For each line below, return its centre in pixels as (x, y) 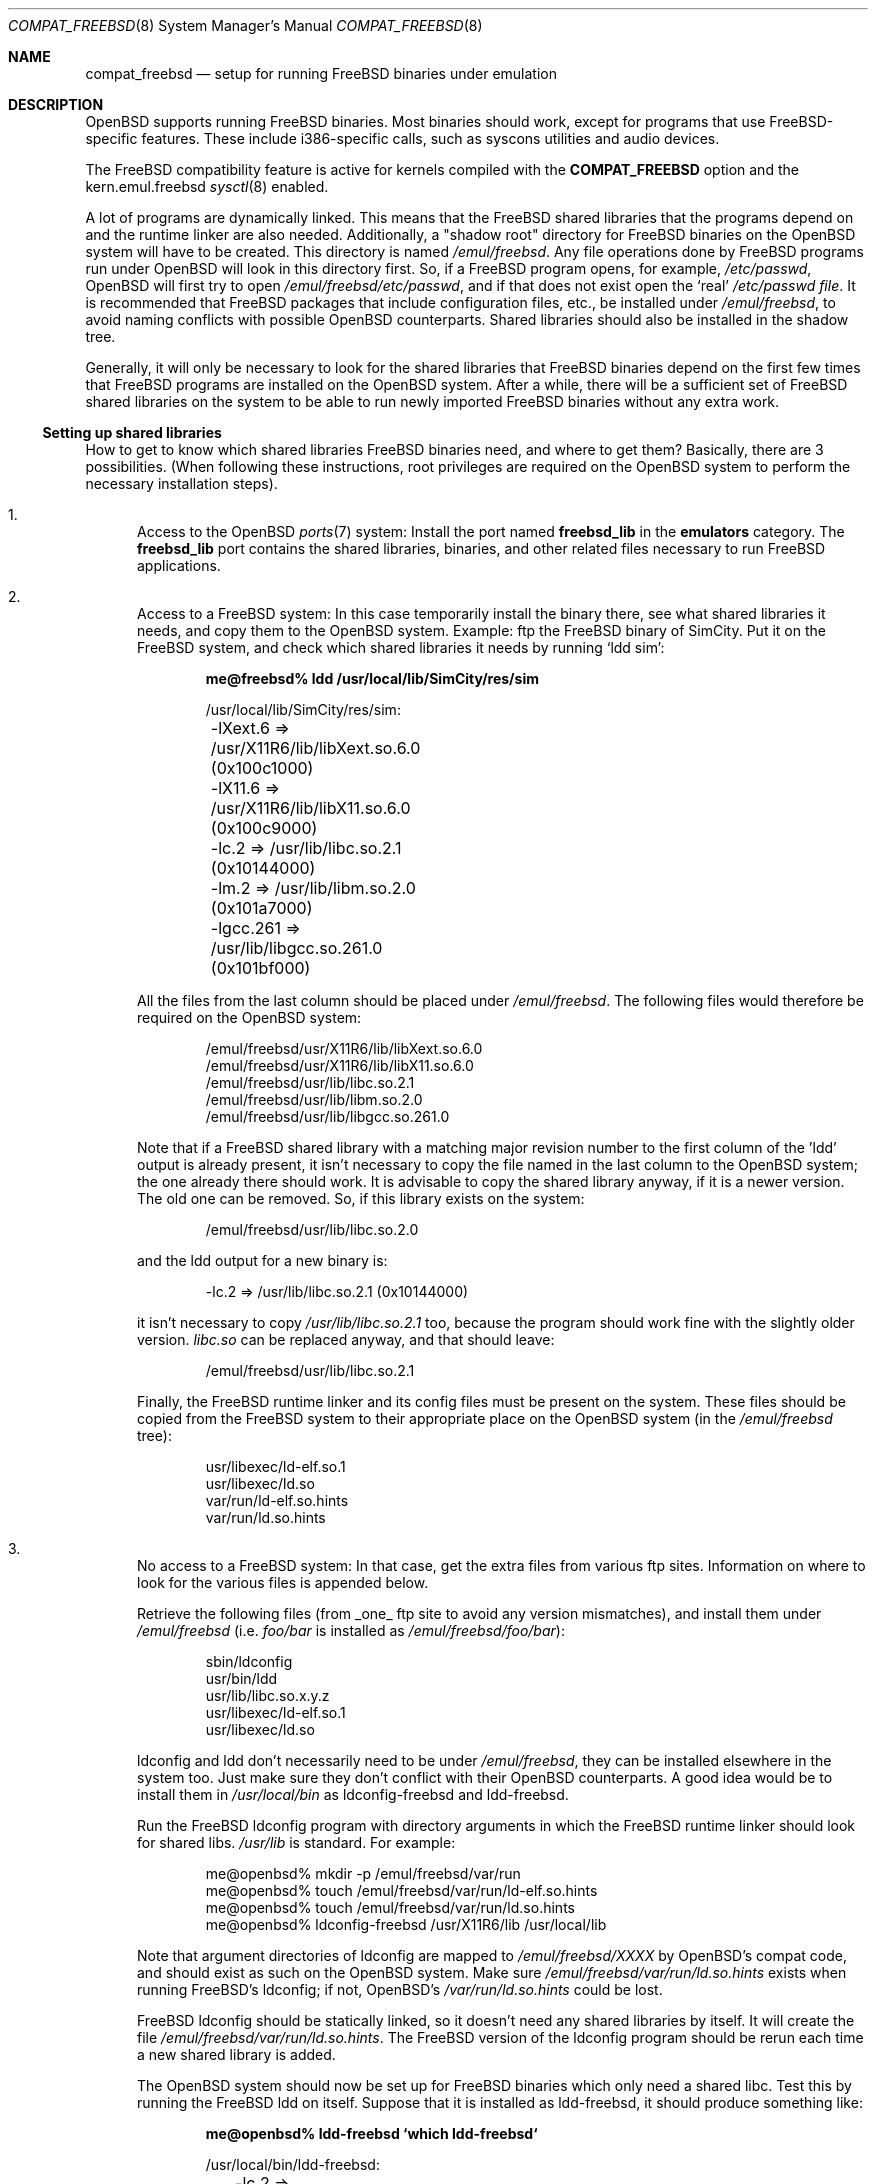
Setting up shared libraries (132, 432)
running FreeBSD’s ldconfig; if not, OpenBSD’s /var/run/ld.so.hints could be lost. (400, 1989)
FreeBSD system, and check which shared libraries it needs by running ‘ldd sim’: (401, 647)
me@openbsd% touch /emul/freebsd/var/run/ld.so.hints (390, 1907)
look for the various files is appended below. (283, 1582)
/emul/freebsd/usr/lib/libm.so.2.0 (314, 1099)
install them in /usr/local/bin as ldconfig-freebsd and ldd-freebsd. (353, 1794)
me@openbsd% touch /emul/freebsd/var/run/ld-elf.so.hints (401, 1890)
